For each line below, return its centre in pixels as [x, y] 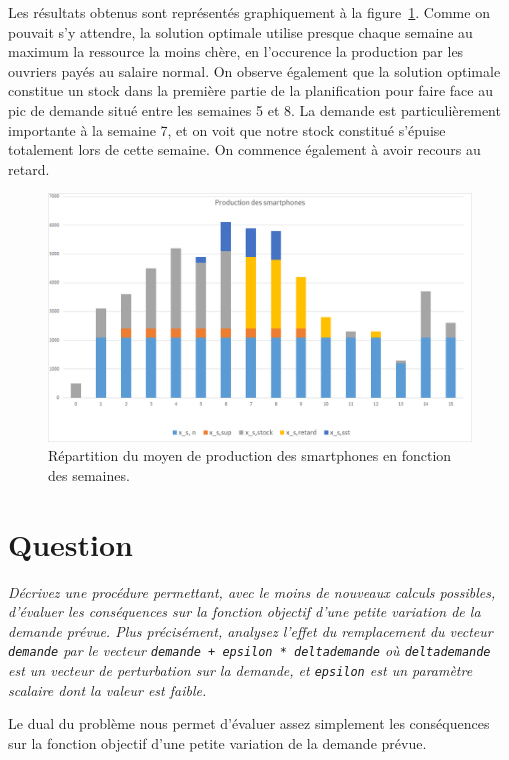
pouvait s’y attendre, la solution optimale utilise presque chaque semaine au [240, 31]
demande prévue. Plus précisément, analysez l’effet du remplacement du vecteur [250, 630]
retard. [29, 168]
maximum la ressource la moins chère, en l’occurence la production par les [236, 51]
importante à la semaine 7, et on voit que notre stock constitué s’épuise [227, 129]
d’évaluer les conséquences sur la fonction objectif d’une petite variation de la [244, 611]
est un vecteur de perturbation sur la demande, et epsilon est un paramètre [240, 670]
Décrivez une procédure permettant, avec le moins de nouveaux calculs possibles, [252, 591]
